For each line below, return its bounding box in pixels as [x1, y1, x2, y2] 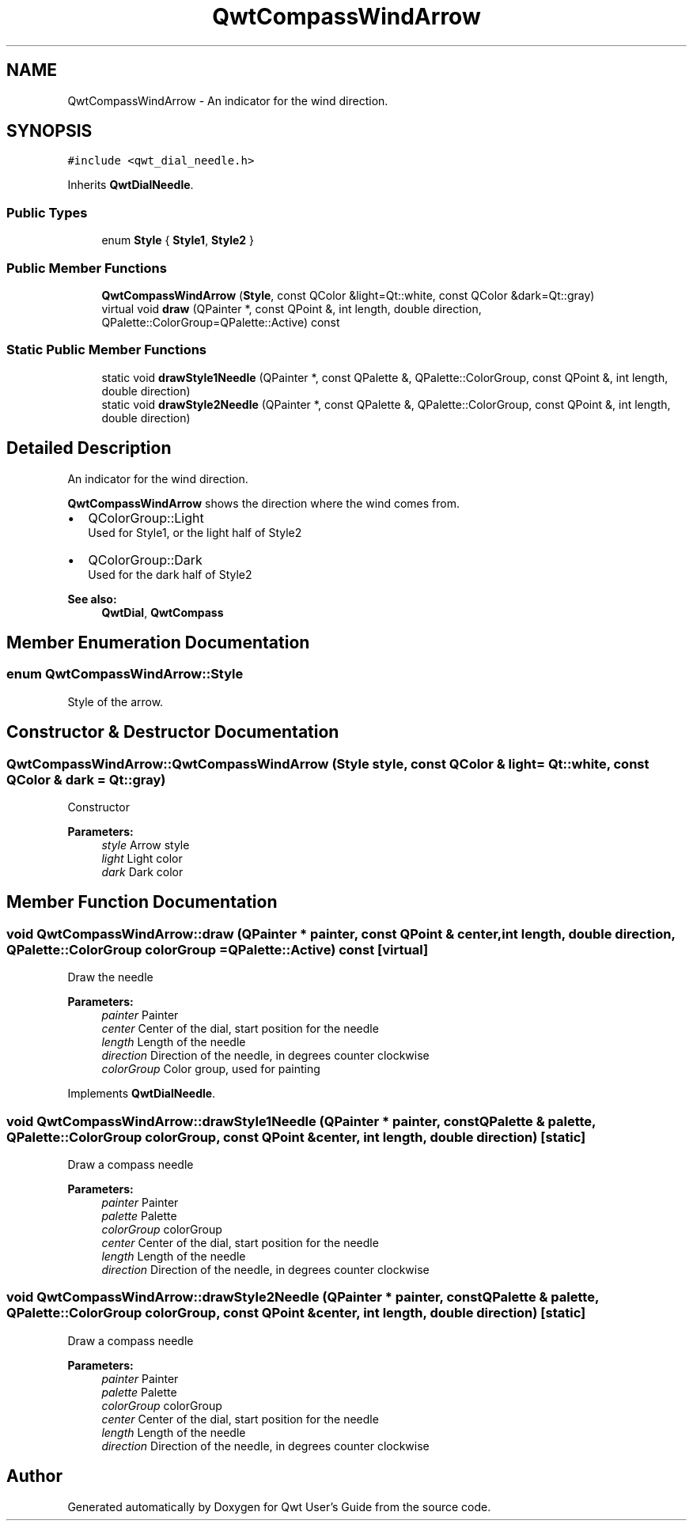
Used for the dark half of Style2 [88, 567, 252, 581]
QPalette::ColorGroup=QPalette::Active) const [101, 315, 340, 329]
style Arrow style [101, 837, 190, 852]
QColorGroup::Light [88, 509, 204, 526]
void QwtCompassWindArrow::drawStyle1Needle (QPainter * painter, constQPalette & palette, [6, 1113, 596, 1129]
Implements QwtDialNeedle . [67, 1087, 216, 1101]
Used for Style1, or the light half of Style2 [88, 525, 302, 539]
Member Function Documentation [6, 892, 278, 913]
